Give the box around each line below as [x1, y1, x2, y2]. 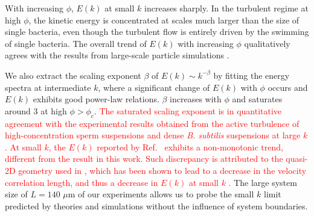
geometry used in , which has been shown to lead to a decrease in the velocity [18, 164, 307, 176]
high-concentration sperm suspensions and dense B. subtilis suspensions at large [5, 129, 301, 141]
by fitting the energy [213, 69, 290, 81]
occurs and [268, 81, 308, 93]
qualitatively [244, 37, 290, 49]
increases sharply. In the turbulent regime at [144, 2, 309, 14]
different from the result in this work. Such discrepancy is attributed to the [5, 152, 283, 165]
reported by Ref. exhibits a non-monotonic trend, [97, 140, 283, 153]
